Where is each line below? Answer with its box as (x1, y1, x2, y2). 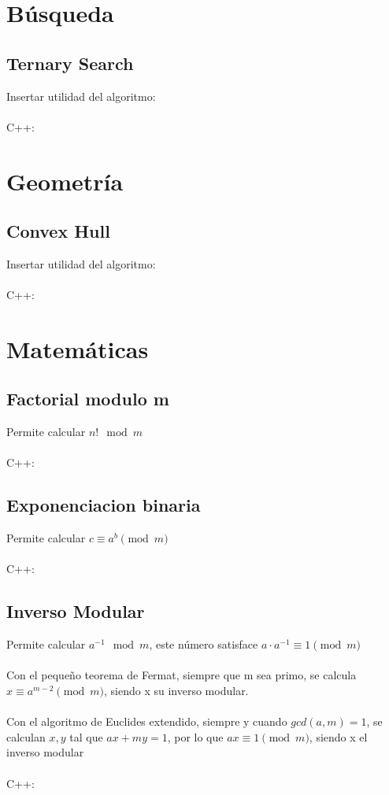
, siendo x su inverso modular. (104, 682, 249, 699)
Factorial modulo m (6, 386, 169, 411)
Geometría (6, 165, 124, 197)
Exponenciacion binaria (6, 493, 201, 517)
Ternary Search (6, 50, 134, 75)
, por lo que (167, 728, 224, 745)
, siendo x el (309, 728, 368, 745)
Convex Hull (6, 219, 110, 243)
